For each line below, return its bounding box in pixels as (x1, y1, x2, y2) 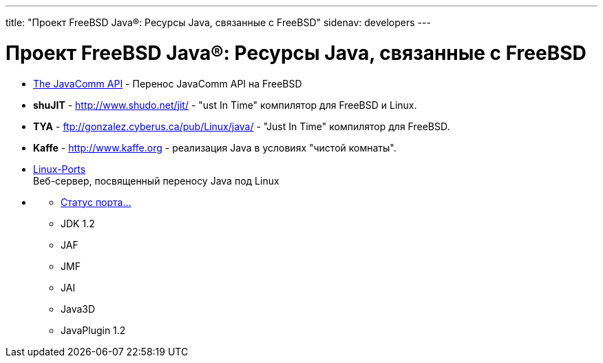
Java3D (61, 302, 96, 315)
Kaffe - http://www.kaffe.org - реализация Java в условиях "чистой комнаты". (33, 141, 396, 154)
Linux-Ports (33, 163, 86, 175)
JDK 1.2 (61, 217, 95, 229)
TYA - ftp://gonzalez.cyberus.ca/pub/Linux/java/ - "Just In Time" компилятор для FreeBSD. (33, 120, 450, 132)
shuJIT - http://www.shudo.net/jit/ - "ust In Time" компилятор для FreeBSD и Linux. (33, 98, 417, 111)
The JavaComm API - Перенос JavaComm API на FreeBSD (33, 77, 302, 90)
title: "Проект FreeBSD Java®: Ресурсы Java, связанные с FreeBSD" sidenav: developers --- (6, 17, 431, 28)
